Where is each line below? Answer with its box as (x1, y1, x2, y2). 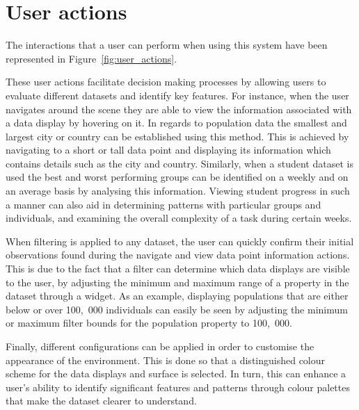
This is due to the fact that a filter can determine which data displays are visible (6, 261, 350, 276)
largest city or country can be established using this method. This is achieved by (6, 129, 349, 143)
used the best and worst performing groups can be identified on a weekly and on (6, 170, 349, 184)
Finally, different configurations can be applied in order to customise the (6, 339, 314, 353)
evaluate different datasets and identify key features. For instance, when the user (6, 88, 349, 102)
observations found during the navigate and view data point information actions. (6, 247, 350, 262)
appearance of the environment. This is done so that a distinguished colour (6, 352, 326, 367)
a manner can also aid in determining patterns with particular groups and (6, 197, 321, 211)
